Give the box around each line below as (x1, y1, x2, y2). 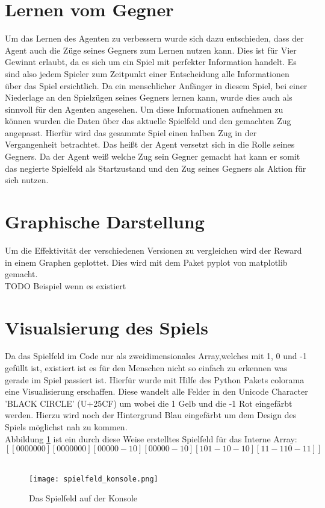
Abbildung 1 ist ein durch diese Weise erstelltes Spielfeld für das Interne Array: (5, 432, 297, 445)
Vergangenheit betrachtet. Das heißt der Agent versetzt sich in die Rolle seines (5, 138, 295, 151)
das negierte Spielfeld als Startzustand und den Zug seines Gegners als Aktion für (5, 161, 306, 174)
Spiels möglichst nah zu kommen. (5, 421, 128, 433)
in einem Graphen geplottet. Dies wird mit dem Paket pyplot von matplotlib (5, 256, 288, 268)
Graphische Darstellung (5, 209, 205, 234)
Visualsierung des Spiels (5, 315, 208, 339)
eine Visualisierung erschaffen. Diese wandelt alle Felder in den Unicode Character (5, 385, 308, 398)
